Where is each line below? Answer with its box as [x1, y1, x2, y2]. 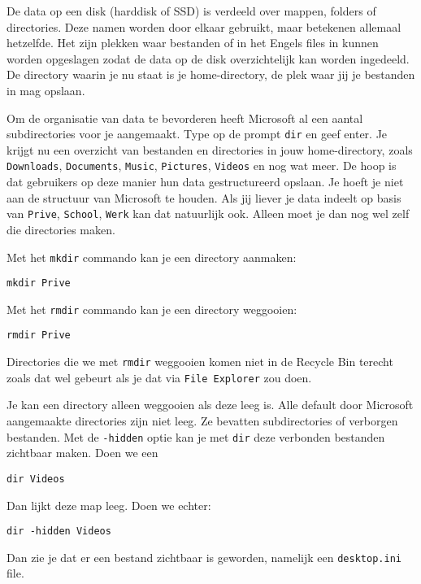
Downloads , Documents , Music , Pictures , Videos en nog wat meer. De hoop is [7, 157, 397, 174]
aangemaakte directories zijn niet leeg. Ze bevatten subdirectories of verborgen [7, 412, 398, 429]
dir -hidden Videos [7, 525, 111, 538]
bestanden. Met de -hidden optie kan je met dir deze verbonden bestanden [7, 428, 385, 445]
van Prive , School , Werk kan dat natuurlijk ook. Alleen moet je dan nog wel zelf [7, 205, 410, 222]
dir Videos [7, 473, 65, 485]
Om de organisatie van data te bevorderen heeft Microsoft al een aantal [7, 109, 363, 126]
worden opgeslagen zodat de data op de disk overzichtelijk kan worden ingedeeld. [7, 50, 410, 67]
